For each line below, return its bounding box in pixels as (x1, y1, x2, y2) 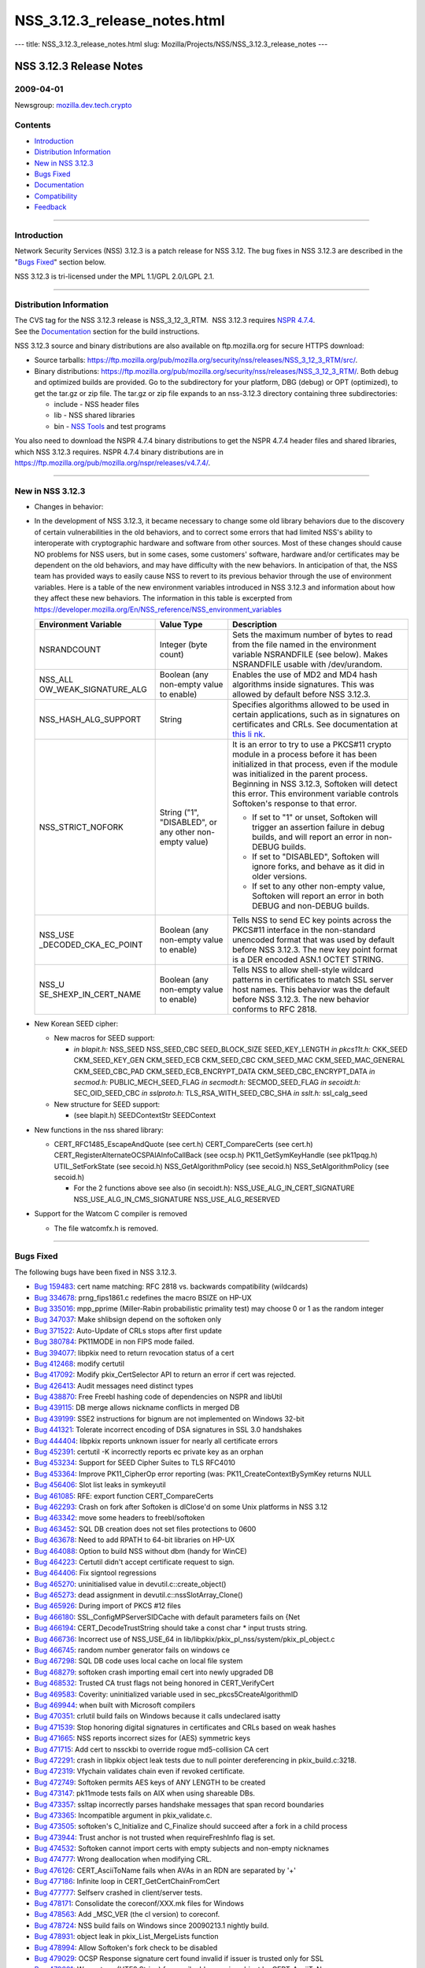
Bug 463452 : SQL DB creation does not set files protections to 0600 (34, 1524, 257, 1533)
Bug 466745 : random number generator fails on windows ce (34, 1645, 230, 1655)
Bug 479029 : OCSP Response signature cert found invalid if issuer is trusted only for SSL (34, 1953, 324, 1963)
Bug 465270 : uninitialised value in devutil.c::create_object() (34, 1579, 227, 1589)
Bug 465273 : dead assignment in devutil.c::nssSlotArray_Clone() (34, 1590, 243, 1600)
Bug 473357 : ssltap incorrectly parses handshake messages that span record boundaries (34, 1800, 324, 1809)
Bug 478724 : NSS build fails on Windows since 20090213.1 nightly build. (34, 1921, 269, 1930)
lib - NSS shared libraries (54, 410, 135, 420)
